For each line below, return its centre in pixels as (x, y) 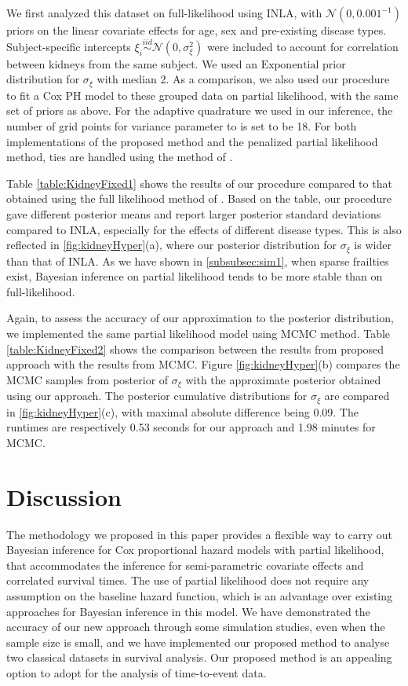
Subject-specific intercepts (69, 46)
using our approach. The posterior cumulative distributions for (157, 396)
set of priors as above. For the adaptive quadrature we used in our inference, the (200, 110)
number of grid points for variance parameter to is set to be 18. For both (182, 126)
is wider (373, 245)
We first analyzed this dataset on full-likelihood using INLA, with (164, 13)
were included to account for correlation (302, 46)
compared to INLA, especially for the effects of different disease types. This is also (204, 229)
